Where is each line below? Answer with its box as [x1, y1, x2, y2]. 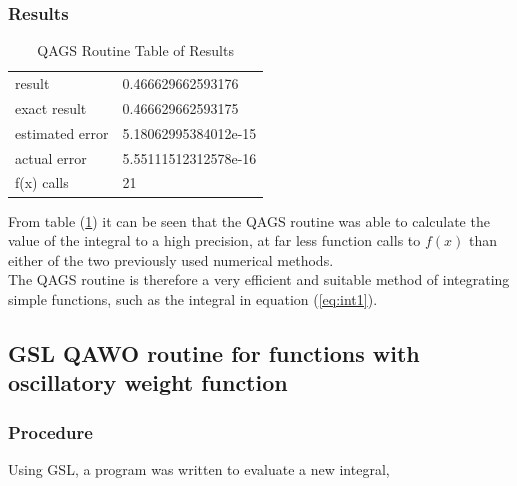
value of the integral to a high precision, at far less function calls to [8, 230, 421, 251]
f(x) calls [15, 172, 69, 193]
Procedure [8, 419, 93, 444]
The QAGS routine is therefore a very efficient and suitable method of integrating [8, 269, 510, 290]
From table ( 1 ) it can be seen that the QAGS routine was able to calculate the [8, 210, 490, 231]
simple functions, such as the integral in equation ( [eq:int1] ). [8, 288, 378, 309]
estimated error [15, 122, 109, 143]
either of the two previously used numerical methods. [8, 249, 334, 270]
